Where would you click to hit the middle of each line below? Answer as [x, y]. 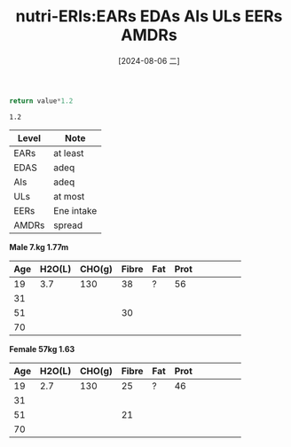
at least [68, 153]
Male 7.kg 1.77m [39, 247]
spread [68, 225]
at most [69, 196]
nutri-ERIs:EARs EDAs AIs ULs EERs [149, 16]
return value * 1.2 [41, 101]
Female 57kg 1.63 [42, 349]
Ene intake [75, 210]
